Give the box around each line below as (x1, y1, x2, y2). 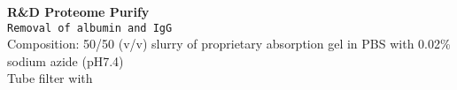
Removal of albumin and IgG (7, 21, 173, 34)
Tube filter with (7, 69, 93, 87)
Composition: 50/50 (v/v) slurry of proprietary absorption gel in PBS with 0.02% (7, 34, 451, 53)
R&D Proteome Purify (7, 3, 150, 20)
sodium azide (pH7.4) (7, 51, 124, 70)
